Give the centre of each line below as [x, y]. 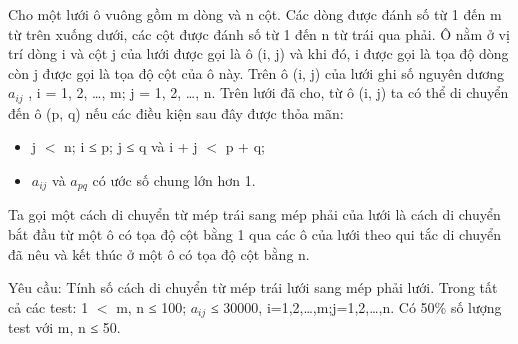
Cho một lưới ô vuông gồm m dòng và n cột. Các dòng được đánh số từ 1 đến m [255, 14]
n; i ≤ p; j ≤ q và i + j [131, 146]
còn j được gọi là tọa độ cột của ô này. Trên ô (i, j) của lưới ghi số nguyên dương [256, 72]
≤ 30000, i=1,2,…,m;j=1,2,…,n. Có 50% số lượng [356, 306]
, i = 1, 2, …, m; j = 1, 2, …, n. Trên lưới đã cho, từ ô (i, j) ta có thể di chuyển [268, 92]
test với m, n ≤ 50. [64, 327]
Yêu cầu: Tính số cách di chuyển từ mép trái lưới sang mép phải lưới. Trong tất [253, 287]
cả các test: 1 [48, 306]
